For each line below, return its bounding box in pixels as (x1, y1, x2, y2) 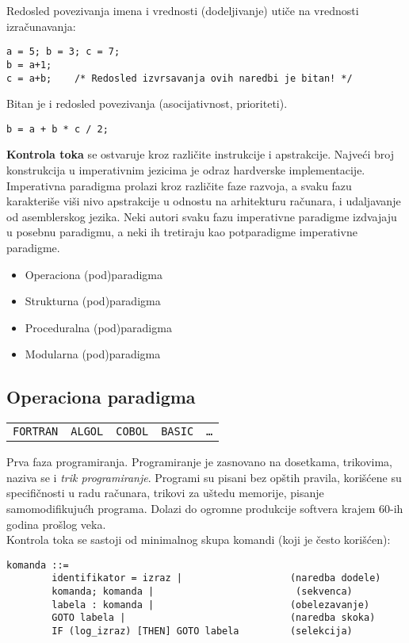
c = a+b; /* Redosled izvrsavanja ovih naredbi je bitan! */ (6, 72, 353, 84)
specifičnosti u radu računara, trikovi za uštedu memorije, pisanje (6, 484, 324, 501)
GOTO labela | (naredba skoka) (52, 612, 376, 624)
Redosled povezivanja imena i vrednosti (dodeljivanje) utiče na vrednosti (6, 2, 359, 18)
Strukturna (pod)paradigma (25, 293, 161, 309)
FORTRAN (13, 425, 59, 438)
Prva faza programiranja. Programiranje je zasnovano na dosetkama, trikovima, (6, 454, 393, 470)
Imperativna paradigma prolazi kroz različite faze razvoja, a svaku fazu (6, 177, 352, 193)
